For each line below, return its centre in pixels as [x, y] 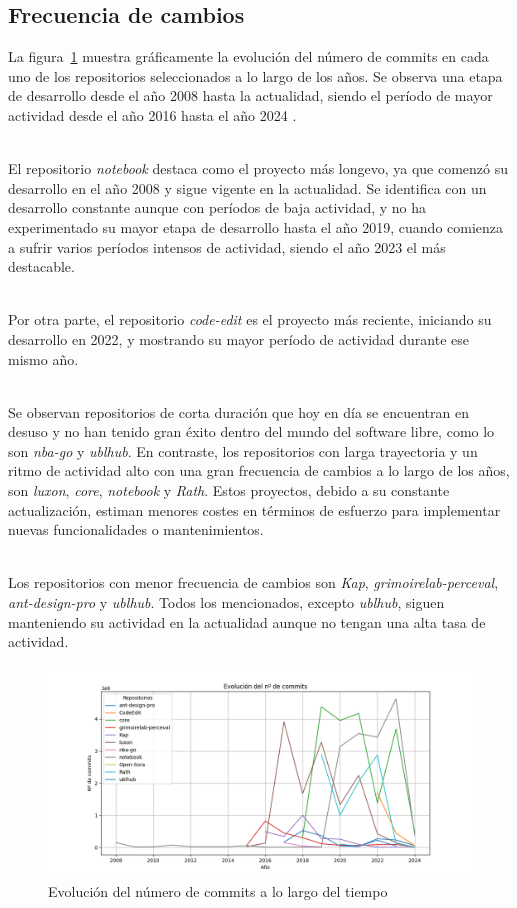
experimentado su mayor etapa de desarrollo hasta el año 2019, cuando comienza [256, 226]
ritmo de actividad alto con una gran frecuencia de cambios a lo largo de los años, [259, 470]
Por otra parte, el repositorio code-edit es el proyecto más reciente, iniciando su [250, 319]
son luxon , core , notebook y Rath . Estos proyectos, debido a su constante [229, 490]
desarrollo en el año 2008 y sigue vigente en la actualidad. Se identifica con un [247, 187]
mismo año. [43, 358]
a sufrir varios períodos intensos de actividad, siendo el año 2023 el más [227, 246]
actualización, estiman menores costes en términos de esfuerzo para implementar [254, 509]
